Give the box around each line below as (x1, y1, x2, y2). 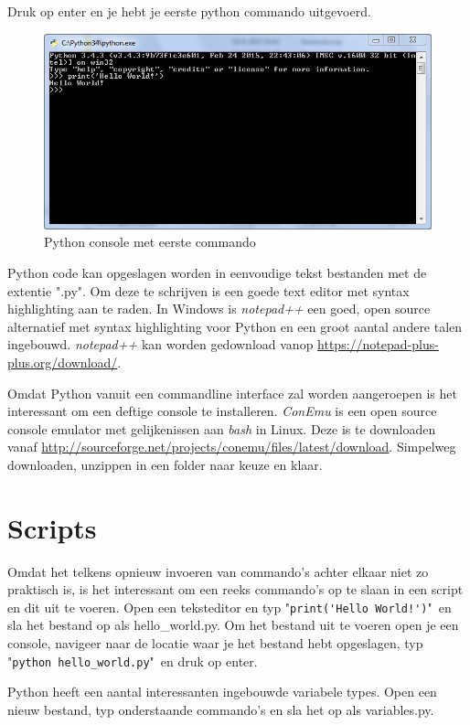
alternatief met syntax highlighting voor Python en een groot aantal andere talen (7, 316, 463, 336)
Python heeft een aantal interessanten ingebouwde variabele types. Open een (7, 682, 437, 701)
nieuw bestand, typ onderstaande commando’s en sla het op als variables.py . (7, 699, 434, 719)
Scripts (7, 508, 97, 546)
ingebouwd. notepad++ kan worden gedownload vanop (7, 335, 314, 354)
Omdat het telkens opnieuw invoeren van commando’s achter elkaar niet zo (7, 561, 429, 581)
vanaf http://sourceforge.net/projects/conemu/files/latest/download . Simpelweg (7, 437, 456, 456)
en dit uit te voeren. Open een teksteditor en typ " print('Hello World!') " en (7, 597, 452, 616)
